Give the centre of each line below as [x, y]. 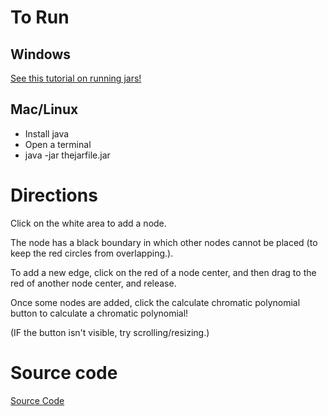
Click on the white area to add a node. [88, 223]
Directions [54, 195]
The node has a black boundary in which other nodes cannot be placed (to [164, 242]
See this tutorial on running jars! [76, 78]
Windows [40, 54]
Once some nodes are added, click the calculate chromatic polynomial [155, 302]
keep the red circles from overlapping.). [92, 253]
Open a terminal [58, 144]
